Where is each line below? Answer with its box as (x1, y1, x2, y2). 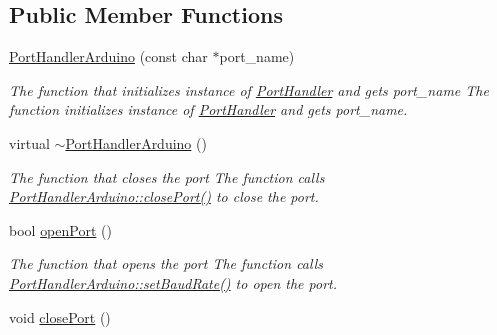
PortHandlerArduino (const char (9, 46, 208, 67)
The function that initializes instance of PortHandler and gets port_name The (9, 79, 489, 100)
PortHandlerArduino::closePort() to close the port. (9, 186, 319, 207)
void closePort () (9, 306, 111, 327)
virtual (9, 132, 50, 153)
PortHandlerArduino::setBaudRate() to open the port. (9, 272, 338, 293)
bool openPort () (9, 219, 112, 240)
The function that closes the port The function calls (9, 166, 325, 187)
